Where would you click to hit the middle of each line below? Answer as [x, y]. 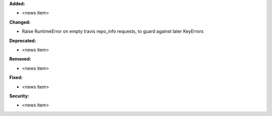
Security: [19, 96]
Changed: [20, 22]
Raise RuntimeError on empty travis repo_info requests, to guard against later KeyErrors [113, 31]
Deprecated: [23, 41]
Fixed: [16, 77]
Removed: [20, 59]
